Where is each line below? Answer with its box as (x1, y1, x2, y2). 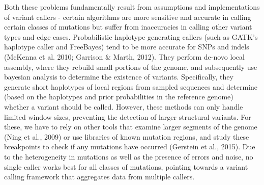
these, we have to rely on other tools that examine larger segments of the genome (4, 121, 257, 132)
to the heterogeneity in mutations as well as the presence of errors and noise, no (4, 151, 253, 162)
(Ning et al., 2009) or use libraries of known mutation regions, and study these (4, 131, 249, 142)
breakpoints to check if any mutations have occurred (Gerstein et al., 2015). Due (4, 141, 255, 152)
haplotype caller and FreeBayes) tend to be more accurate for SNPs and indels (4, 41, 249, 52)
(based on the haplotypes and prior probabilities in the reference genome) (4, 91, 233, 102)
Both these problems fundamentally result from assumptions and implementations (4, 2, 260, 12)
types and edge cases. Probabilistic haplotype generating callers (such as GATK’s (4, 31, 258, 42)
